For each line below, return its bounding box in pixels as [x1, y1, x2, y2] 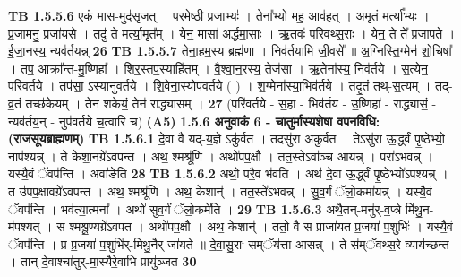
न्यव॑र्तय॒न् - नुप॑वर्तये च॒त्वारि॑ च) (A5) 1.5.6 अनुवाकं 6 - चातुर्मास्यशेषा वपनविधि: [8, 111, 380, 130]
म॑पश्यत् [8, 217, 40, 236]
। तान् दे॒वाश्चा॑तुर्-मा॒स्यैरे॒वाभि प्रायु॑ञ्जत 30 [8, 252, 197, 271]
